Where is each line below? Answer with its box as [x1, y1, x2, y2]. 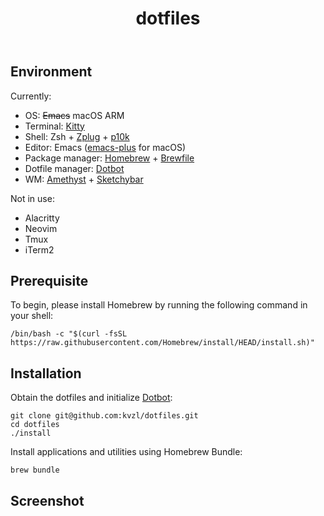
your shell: [10, 310, 54, 322]
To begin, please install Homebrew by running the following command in [10, 299, 308, 311]
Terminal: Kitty [24, 120, 85, 132]
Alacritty [24, 212, 60, 224]
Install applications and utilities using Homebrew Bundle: [10, 446, 243, 458]
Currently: [10, 90, 52, 102]
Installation [10, 365, 82, 382]
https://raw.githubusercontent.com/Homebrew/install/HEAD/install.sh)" [10, 338, 315, 348]
